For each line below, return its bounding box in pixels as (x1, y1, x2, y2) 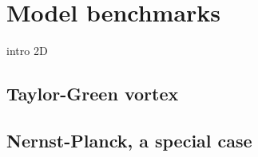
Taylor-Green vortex (6, 81, 179, 106)
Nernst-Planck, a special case (6, 128, 252, 152)
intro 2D (6, 42, 48, 59)
